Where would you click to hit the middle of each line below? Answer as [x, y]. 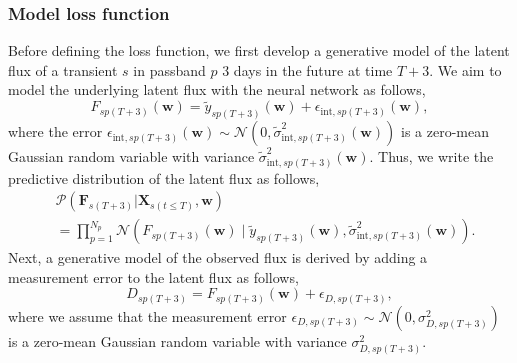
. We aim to [465, 69]
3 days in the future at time [307, 69]
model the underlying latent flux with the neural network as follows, [217, 89]
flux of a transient [63, 69]
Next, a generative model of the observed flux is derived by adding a [218, 257]
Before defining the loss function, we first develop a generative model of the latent [259, 50]
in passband [169, 69]
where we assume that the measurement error [147, 315]
